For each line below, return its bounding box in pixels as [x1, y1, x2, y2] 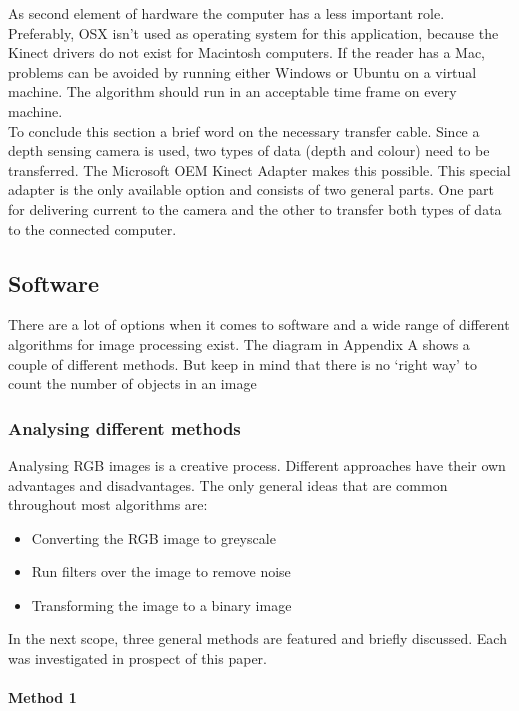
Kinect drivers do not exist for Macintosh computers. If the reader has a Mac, [8, 42, 485, 63]
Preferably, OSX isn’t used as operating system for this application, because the [8, 22, 499, 43]
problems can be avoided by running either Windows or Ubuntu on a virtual [8, 61, 477, 82]
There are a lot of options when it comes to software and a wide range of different [8, 314, 510, 335]
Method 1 [8, 687, 77, 708]
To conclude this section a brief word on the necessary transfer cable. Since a [8, 120, 480, 141]
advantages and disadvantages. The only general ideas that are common [8, 474, 448, 495]
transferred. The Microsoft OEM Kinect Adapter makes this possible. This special [8, 159, 511, 180]
